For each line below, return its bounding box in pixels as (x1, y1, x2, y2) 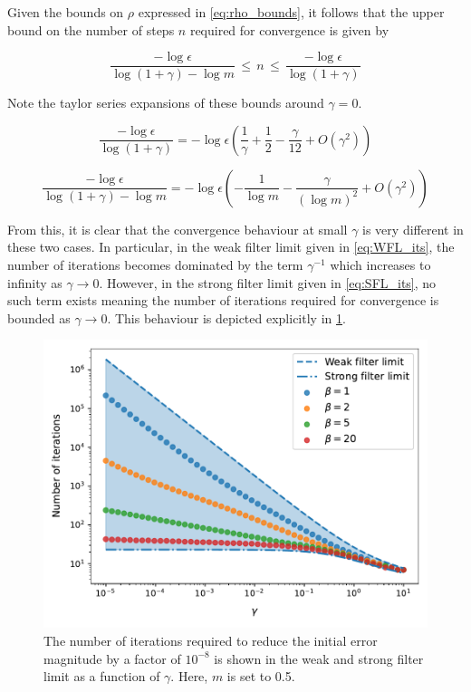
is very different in (362, 219, 464, 238)
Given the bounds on (7, 3, 124, 21)
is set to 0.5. (226, 667, 295, 686)
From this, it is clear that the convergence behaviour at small (7, 219, 348, 238)
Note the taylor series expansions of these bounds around (7, 93, 324, 112)
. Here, (170, 667, 208, 686)
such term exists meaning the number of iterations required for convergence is (7, 291, 439, 310)
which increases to (330, 255, 431, 274)
